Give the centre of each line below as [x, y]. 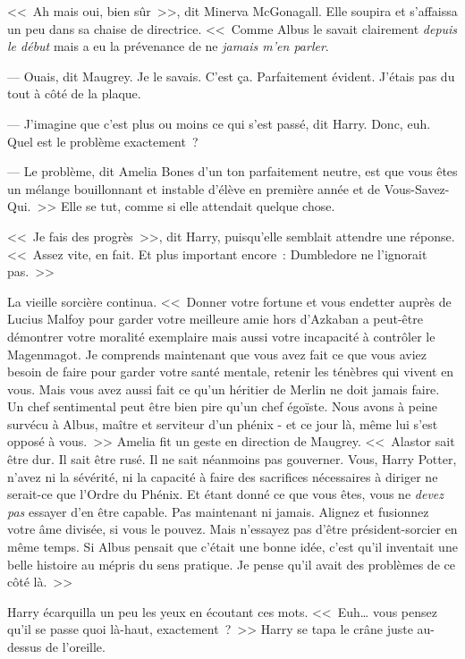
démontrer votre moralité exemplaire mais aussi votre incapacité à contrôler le [221, 336]
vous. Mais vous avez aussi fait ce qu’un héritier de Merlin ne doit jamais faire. [224, 389]
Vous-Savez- [417, 188]
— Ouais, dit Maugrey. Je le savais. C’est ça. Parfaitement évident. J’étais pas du [231, 76]
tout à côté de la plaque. [74, 93]
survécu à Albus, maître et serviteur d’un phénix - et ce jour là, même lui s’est [223, 423]
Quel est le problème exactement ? [103, 141]
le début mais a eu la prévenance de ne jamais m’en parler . [168, 46]
